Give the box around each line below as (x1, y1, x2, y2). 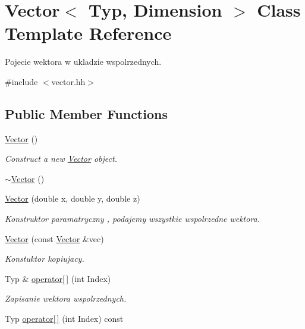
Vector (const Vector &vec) (5, 232, 104, 245)
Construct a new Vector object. (5, 152, 117, 165)
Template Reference (5, 21, 172, 45)
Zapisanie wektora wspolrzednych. (5, 292, 127, 305)
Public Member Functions (5, 104, 168, 123)
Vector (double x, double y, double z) (5, 192, 140, 205)
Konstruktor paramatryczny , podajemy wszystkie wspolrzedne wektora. (5, 212, 260, 225)
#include (5, 75, 38, 87)
